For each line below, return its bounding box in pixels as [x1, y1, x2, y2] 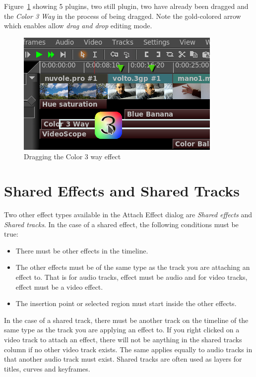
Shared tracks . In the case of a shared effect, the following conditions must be [4, 219, 239, 229]
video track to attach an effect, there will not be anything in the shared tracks [4, 334, 242, 345]
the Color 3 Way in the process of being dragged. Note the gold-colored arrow [4, 10, 241, 21]
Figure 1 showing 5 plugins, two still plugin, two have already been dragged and [4, 1, 249, 11]
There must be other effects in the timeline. [15, 245, 148, 255]
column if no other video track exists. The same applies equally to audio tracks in [4, 344, 253, 354]
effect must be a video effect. [15, 281, 103, 292]
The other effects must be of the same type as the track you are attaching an [15, 262, 250, 272]
